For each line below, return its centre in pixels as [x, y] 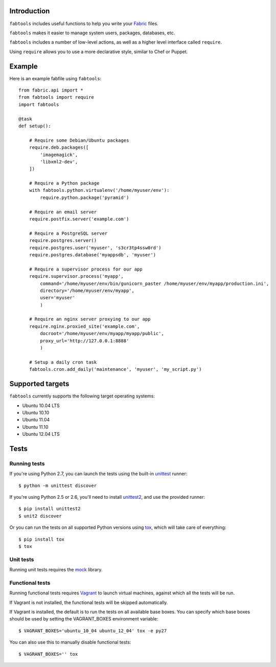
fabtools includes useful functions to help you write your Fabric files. [84, 24]
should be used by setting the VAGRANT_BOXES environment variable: [84, 619]
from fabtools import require [56, 97]
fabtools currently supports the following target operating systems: [82, 396]
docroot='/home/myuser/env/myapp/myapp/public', [102, 333]
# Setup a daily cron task [63, 362]
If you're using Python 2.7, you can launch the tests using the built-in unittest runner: [98, 474]
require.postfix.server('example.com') [79, 219]
